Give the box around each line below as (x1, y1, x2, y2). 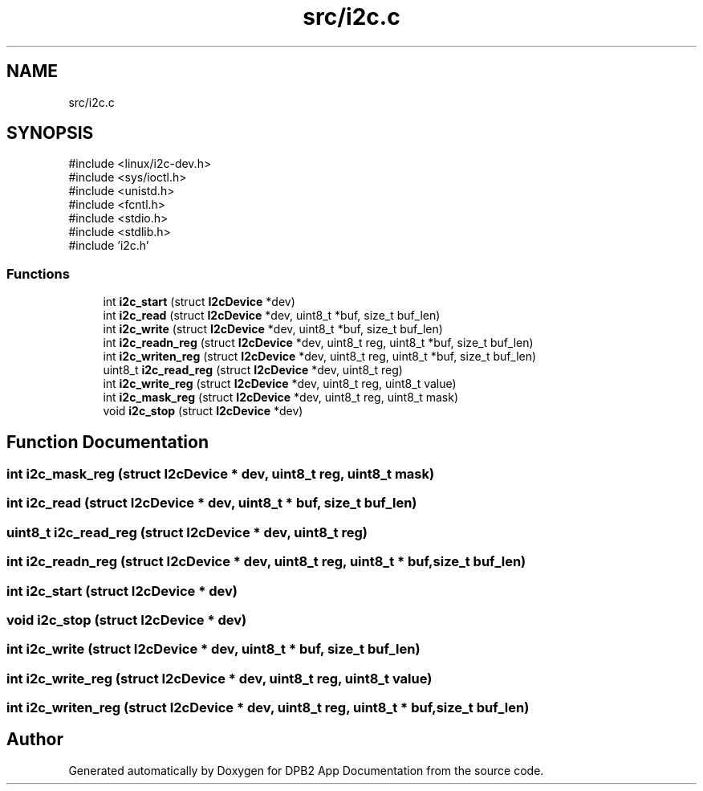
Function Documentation (6, 431, 209, 452)
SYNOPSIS (6, 123, 94, 144)
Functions (6, 265, 70, 282)
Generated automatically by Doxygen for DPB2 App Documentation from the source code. (68, 763, 544, 777)
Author (6, 729, 63, 750)
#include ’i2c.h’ (68, 239, 149, 253)
